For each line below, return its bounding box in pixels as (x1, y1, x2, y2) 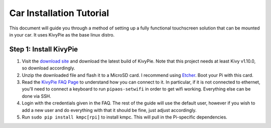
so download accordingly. (22, 65, 75, 71)
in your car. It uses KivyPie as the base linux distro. (9, 31, 115, 37)
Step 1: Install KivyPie (9, 45, 78, 53)
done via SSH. (22, 93, 51, 99)
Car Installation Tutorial (9, 7, 109, 18)
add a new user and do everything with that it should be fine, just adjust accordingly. (22, 107, 197, 113)
